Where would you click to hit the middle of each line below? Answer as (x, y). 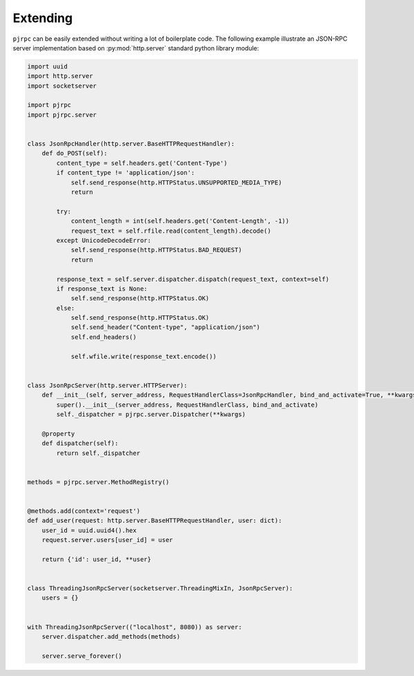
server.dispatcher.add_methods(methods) (111, 636)
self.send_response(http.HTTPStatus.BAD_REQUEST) (156, 250)
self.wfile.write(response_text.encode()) (144, 356)
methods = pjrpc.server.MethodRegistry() (98, 482)
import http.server (60, 76)
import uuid (48, 66)
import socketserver (62, 86)
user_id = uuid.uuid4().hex (89, 530)
